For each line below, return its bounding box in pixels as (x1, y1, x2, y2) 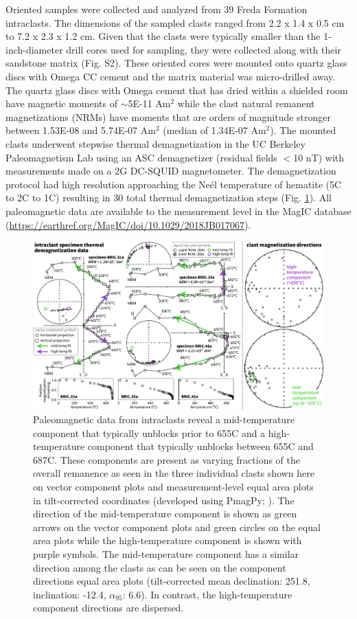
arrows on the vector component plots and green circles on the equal (33, 519, 321, 534)
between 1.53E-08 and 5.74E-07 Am (5, 123, 156, 137)
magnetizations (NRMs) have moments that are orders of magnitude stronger (5, 109, 332, 124)
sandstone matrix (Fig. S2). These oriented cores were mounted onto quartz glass (5, 56, 347, 70)
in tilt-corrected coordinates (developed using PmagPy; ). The (33, 493, 295, 507)
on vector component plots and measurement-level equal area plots (33, 480, 314, 494)
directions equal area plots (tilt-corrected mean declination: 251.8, (33, 574, 310, 588)
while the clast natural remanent (177, 96, 315, 111)
